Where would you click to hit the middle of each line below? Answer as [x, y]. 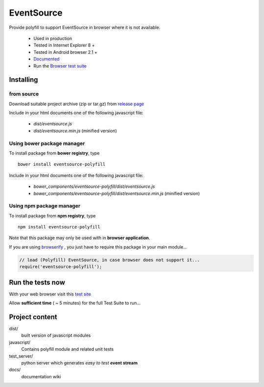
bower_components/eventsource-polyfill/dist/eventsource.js [94, 186]
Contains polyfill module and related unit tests [67, 349]
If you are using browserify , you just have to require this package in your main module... [98, 247]
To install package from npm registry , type [52, 216]
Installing [24, 80]
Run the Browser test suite [60, 66]
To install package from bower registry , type [54, 153]
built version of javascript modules [56, 336]
